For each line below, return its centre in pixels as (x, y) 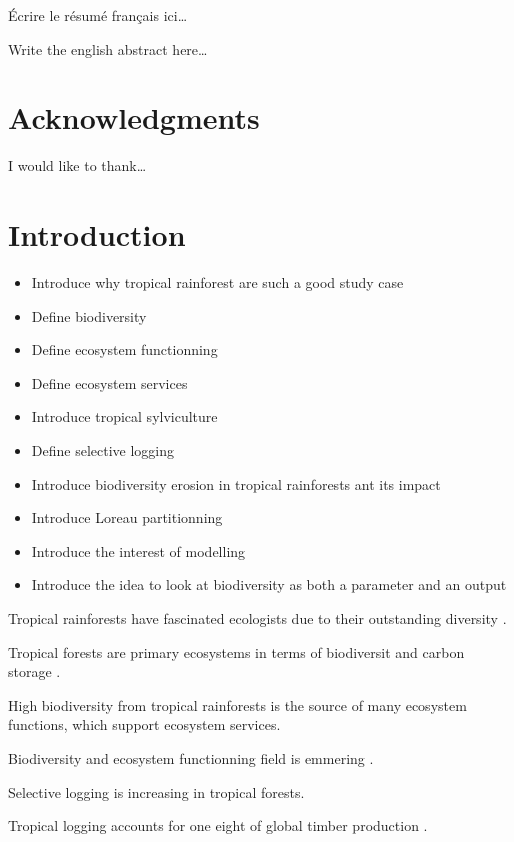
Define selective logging (102, 450)
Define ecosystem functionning (124, 349)
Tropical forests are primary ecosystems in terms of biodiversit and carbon (236, 651)
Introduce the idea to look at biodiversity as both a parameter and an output (269, 584)
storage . (34, 671)
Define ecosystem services (109, 382)
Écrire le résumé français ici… (98, 15)
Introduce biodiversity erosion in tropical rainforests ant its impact (236, 483)
